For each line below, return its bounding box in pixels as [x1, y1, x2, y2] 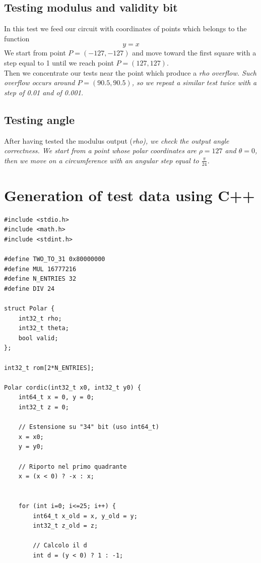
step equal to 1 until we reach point [4, 57, 114, 68]
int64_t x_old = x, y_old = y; [33, 512, 138, 520]
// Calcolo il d [33, 542, 87, 549]
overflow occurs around [4, 77, 75, 88]
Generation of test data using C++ [4, 184, 255, 205]
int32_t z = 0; [18, 403, 69, 411]
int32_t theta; [18, 325, 69, 332]
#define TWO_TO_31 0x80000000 [4, 256, 105, 263]
